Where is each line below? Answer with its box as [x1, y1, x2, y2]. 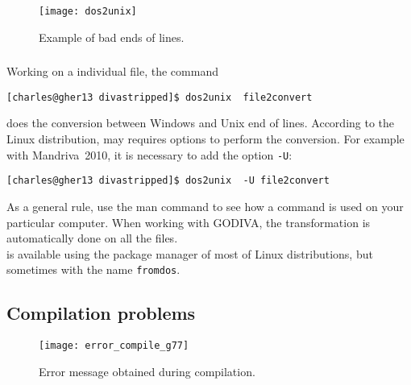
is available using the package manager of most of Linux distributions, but [6, 245, 373, 262]
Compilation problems [6, 300, 196, 325]
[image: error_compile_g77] [39, 340, 189, 352]
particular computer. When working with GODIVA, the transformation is [6, 213, 371, 230]
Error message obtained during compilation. [39, 362, 255, 379]
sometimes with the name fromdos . [6, 261, 181, 278]
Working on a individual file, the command [6, 63, 218, 80]
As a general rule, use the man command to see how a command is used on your [6, 197, 404, 214]
